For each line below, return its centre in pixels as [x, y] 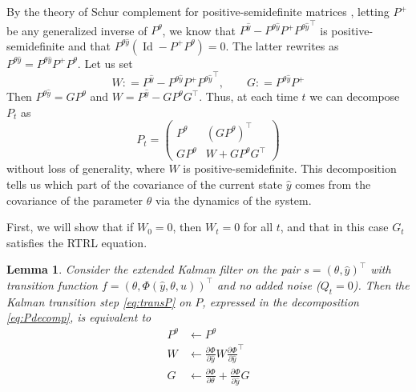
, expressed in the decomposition [281, 301]
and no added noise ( [269, 284]
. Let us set [105, 63]
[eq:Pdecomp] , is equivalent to [79, 317]
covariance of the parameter [75, 200]
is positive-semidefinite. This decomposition [290, 168]
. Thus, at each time [248, 96]
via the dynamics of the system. [233, 200]
